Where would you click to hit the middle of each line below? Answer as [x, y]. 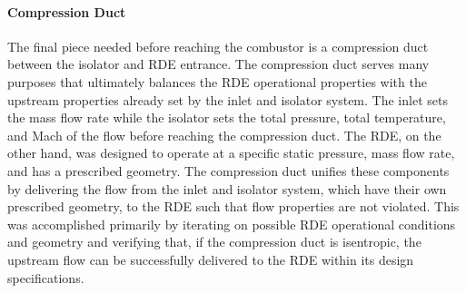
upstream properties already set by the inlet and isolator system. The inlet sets [228, 99]
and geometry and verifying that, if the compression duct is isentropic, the [214, 242]
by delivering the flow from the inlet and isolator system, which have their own [227, 188]
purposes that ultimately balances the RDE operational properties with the [217, 81]
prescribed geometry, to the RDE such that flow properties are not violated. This [233, 206]
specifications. [46, 277]
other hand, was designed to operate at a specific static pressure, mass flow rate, [231, 153]
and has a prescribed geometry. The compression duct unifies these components [228, 170]
